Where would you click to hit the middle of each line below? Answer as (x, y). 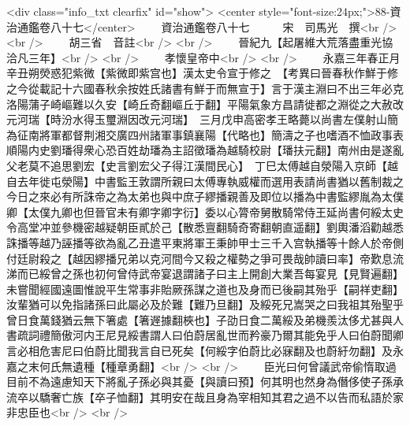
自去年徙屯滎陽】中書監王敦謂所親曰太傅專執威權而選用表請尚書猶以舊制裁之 (205, 181)
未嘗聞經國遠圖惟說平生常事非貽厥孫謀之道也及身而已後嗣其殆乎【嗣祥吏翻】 (205, 289)
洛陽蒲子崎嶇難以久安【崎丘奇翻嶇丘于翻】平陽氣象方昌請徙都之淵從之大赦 (199, 104)
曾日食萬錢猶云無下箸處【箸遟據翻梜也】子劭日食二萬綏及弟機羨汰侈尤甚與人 (205, 319)
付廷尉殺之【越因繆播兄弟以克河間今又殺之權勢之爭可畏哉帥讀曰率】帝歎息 (199, 258)
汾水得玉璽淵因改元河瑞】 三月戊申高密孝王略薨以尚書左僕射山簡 (229, 119)
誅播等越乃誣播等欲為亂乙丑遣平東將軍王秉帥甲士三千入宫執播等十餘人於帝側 (205, 242)
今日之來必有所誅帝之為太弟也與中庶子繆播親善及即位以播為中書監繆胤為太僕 (205, 196)
